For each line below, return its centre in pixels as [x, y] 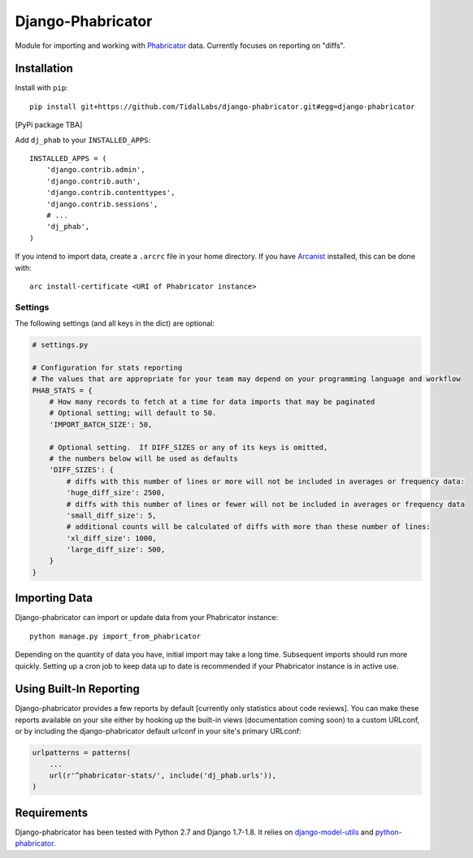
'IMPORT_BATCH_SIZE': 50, [101, 424]
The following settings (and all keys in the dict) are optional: [115, 323]
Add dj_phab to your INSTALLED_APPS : [83, 140]
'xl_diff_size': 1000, [112, 538]
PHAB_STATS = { [62, 390]
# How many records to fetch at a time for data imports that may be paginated [212, 402]
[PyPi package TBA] [49, 125]
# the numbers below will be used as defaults [144, 458]
